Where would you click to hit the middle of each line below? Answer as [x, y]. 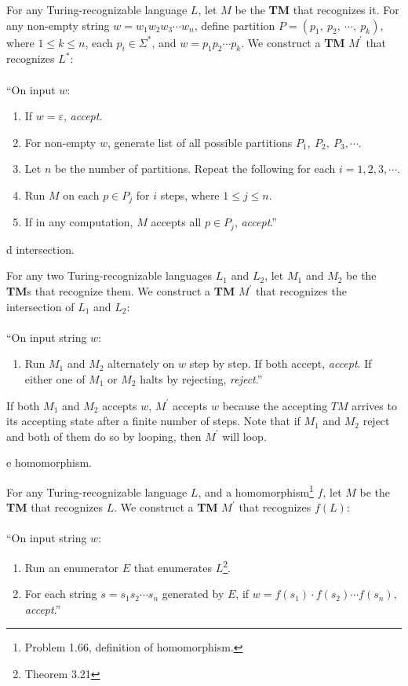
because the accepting [275, 405]
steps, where [190, 194]
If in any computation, [79, 222]
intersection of [40, 306]
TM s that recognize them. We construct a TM [121, 291]
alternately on [141, 363]
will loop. [244, 436]
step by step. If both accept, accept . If [280, 363]
